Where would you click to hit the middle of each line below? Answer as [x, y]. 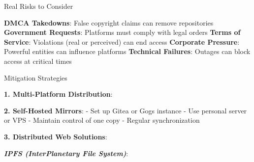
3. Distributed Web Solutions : [56, 136]
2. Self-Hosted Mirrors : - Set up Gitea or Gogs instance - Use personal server [126, 110]
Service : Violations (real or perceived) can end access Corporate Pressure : [122, 41]
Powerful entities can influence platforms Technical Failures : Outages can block [127, 51]
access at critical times [38, 61]
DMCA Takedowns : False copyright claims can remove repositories [109, 22]
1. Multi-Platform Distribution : [58, 94]
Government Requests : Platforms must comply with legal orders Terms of [122, 32]
